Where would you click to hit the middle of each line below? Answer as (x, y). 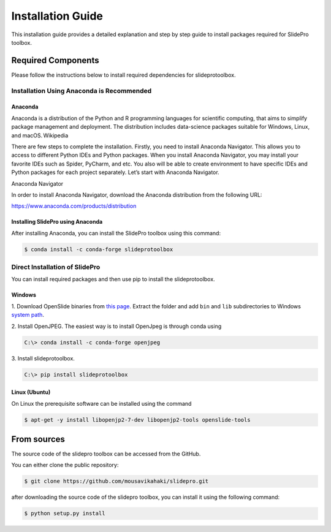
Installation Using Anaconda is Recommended (82, 91)
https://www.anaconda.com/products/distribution (74, 206)
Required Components (55, 60)
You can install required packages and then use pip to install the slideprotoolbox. (113, 279)
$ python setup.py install (65, 514)
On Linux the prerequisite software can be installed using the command (101, 403)
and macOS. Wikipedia (40, 135)
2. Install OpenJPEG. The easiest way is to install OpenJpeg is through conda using (116, 326)
